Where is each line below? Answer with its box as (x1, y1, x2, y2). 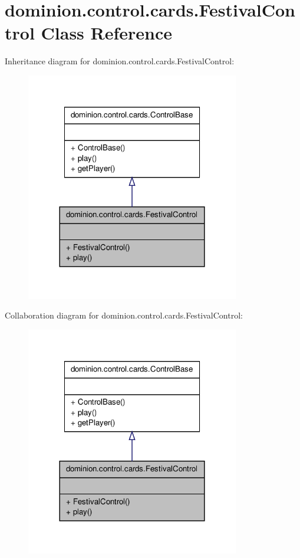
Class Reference (41, 21, 173, 45)
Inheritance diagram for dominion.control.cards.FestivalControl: (5, 55, 235, 67)
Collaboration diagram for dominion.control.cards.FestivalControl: (5, 309, 243, 321)
